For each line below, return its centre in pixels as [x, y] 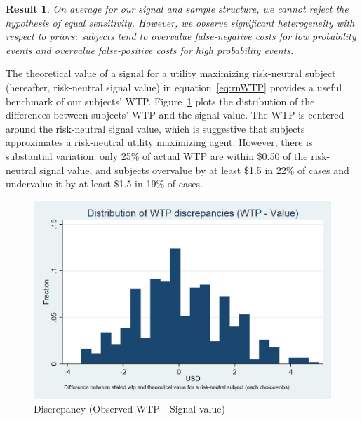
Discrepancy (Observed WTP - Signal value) [129, 408]
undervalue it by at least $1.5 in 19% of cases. [105, 183]
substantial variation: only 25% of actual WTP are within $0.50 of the [157, 155]
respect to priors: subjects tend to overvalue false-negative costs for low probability [181, 36]
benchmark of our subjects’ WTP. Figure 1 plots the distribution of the [160, 101]
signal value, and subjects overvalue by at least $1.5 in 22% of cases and [194, 169]
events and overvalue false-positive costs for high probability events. [150, 49]
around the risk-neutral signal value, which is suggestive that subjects [155, 128]
